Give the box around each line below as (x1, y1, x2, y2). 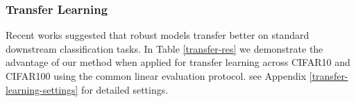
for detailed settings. (81, 82, 169, 96)
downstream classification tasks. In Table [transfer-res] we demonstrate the (6, 41, 323, 56)
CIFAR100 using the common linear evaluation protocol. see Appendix (6, 69, 307, 83)
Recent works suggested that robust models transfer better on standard (6, 28, 310, 42)
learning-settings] (6, 82, 78, 96)
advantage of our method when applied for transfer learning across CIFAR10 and (6, 55, 350, 69)
